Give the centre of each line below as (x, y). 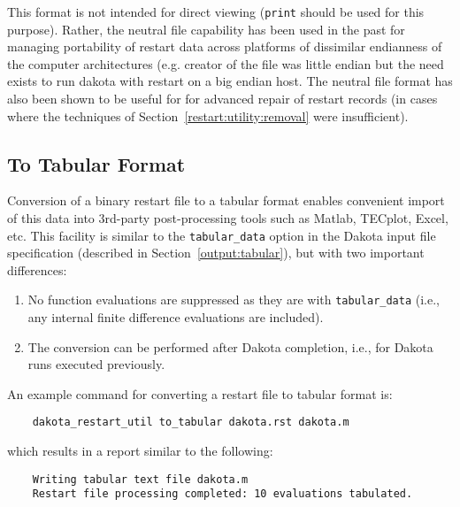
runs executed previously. (96, 364)
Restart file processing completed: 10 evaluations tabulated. (222, 494)
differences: (37, 269)
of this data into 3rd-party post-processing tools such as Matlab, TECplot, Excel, (228, 218)
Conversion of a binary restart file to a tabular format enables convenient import (226, 200)
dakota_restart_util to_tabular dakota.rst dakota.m (191, 422)
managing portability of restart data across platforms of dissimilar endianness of (225, 46)
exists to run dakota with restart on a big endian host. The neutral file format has (230, 81)
